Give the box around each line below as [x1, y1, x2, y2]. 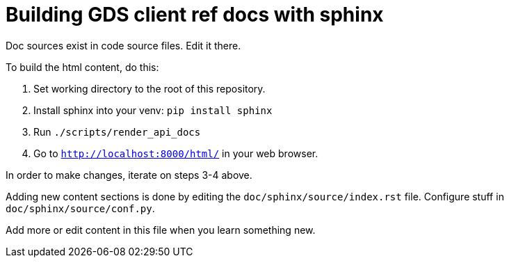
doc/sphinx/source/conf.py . [6, 202, 155, 214]
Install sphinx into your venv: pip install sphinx [33, 104, 273, 116]
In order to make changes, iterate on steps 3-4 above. [6, 168, 252, 181]
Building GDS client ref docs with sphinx [6, 3, 384, 26]
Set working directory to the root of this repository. [33, 82, 266, 95]
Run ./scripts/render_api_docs [33, 125, 201, 138]
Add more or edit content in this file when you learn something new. [6, 223, 316, 236]
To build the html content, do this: [6, 61, 159, 73]
